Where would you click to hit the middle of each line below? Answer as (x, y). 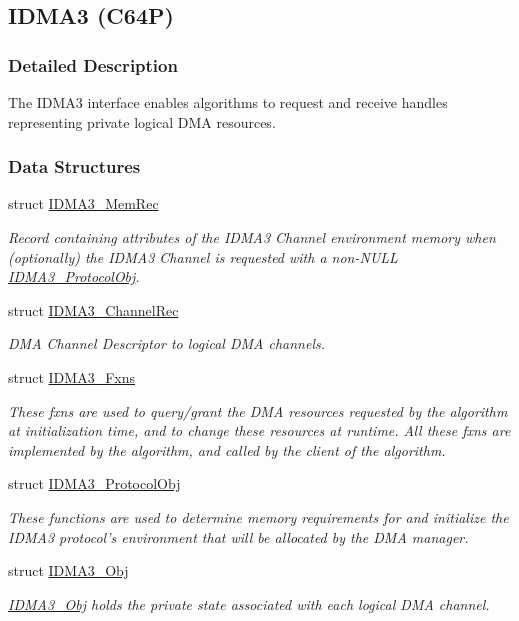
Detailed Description (93, 64)
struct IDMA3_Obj (68, 570)
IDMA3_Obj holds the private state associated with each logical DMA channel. (249, 603)
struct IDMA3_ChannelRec (93, 309)
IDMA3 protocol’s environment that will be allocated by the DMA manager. (238, 536)
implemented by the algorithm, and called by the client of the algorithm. (227, 449)
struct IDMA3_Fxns (71, 376)
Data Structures (74, 166)
